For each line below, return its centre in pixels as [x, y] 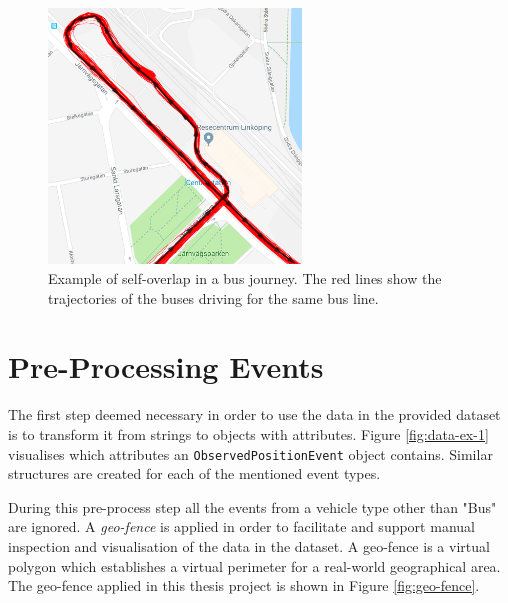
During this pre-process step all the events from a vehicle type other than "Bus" [252, 506]
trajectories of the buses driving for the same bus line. [213, 297]
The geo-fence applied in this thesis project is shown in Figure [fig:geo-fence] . [244, 585]
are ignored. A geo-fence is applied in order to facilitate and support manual [241, 526]
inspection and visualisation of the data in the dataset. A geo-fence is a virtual [249, 545]
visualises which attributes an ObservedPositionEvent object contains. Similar [250, 453]
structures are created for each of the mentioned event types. [194, 473]
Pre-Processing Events [166, 366]
